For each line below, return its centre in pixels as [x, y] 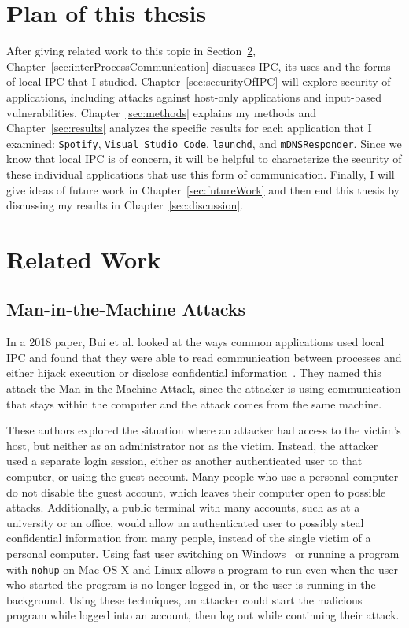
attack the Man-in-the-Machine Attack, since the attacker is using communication [204, 388]
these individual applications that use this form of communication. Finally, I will [201, 174]
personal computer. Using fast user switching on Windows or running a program [203, 554]
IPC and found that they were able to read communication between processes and [204, 357]
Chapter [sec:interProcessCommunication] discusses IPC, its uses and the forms [199, 66]
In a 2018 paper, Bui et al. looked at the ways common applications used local [195, 342]
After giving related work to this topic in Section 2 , [131, 51]
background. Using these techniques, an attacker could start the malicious [184, 599]
